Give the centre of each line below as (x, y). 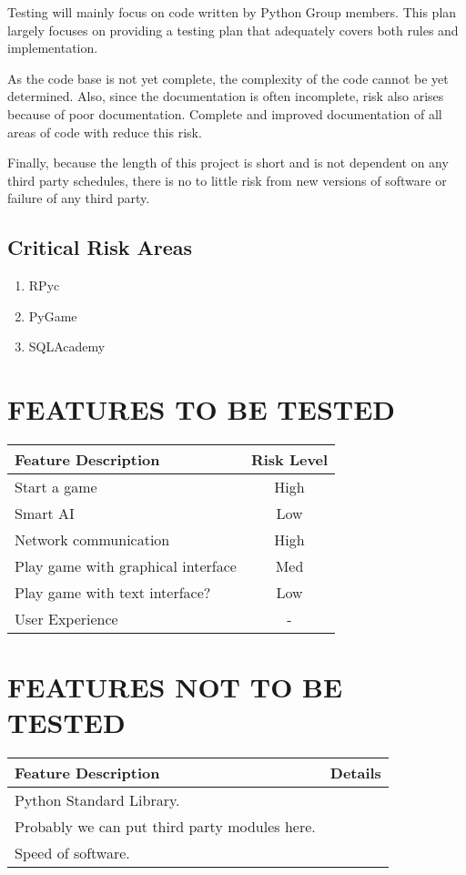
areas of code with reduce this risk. (105, 132)
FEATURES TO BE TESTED (202, 409)
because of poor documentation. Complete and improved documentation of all (225, 113)
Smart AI (45, 514)
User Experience (66, 619)
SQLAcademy (67, 346)
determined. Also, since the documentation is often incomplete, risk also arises (226, 96)
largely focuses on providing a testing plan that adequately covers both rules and (233, 30)
